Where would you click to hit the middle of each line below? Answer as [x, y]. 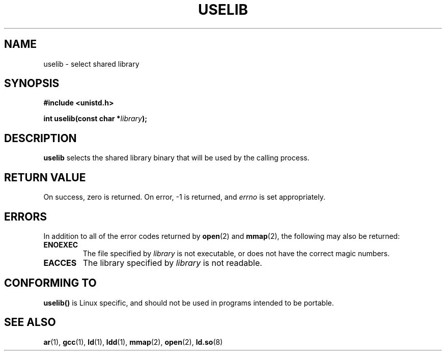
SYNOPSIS [32, 84]
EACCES [60, 263]
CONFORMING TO [50, 283]
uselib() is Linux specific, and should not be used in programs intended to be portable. [189, 303]
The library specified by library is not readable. [172, 263]
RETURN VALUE [45, 177]
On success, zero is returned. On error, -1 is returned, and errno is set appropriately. [184, 197]
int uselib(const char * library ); [95, 119]
